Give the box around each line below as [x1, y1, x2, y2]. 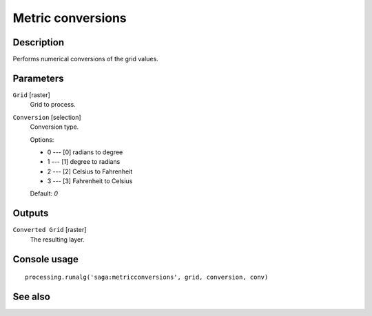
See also [12, 291, 51, 302]
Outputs [12, 207, 49, 220]
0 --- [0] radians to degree [47, 148, 123, 156]
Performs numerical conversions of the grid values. [12, 55, 158, 63]
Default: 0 [30, 189, 59, 198]
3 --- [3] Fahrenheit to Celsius [47, 177, 133, 185]
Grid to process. [30, 101, 76, 109]
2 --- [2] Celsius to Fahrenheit [47, 167, 133, 176]
